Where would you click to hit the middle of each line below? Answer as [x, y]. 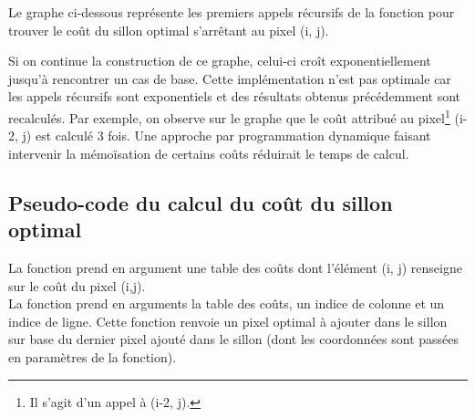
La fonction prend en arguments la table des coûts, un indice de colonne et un [227, 303]
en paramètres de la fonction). [93, 356]
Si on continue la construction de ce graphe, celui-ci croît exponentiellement [220, 61]
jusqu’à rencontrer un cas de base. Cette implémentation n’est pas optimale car [230, 78]
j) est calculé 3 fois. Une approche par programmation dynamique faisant [227, 136]
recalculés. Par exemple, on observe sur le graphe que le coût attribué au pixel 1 [229, 116]
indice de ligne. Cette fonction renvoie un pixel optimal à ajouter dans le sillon [228, 321]
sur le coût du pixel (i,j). [77, 285]
